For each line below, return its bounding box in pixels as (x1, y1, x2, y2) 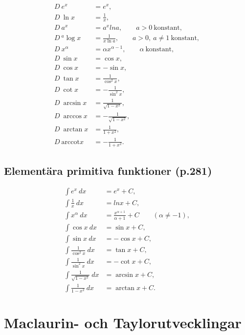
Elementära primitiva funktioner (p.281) (4, 163, 212, 178)
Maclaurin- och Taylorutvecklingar (4, 313, 242, 333)
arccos (63, 113, 82, 120)
